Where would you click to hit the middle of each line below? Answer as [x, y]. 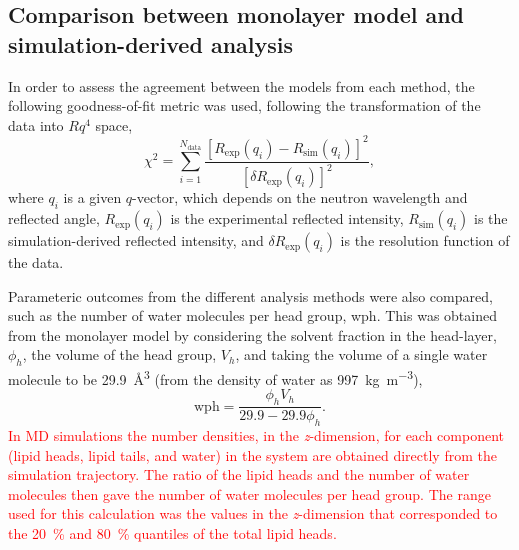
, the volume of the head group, [119, 354]
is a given [92, 197]
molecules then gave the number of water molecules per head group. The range [249, 493]
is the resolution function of [425, 240]
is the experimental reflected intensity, [287, 218]
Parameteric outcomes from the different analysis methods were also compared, [250, 295]
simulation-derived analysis [151, 43]
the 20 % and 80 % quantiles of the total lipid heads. [172, 533]
